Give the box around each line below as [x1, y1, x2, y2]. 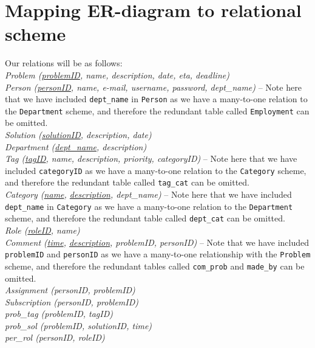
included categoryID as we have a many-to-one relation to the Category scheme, [5, 164, 307, 176]
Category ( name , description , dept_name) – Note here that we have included [5, 188, 292, 201]
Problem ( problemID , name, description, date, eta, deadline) [5, 68, 229, 81]
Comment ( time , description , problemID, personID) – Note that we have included [5, 235, 309, 248]
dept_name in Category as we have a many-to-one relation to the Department [5, 200, 293, 212]
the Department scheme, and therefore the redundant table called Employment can [5, 104, 310, 117]
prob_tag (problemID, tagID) [5, 307, 113, 320]
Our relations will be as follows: [5, 57, 123, 69]
